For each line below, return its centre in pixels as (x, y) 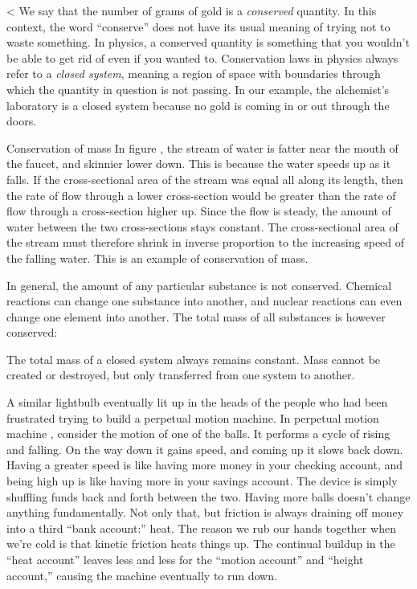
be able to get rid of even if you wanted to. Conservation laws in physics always (202, 57)
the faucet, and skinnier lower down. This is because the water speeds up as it (199, 164)
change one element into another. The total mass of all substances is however (196, 316)
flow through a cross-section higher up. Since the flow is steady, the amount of (199, 211)
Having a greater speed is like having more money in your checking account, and (205, 465)
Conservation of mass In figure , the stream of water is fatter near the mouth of (202, 147)
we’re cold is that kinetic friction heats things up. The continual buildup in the (201, 544)
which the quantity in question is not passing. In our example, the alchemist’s (198, 89)
